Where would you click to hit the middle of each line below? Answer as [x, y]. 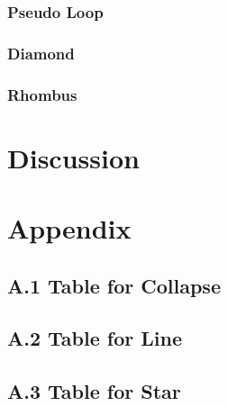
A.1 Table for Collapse [114, 285]
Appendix [69, 228]
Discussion [73, 157]
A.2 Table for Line [95, 338]
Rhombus [42, 94]
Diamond [41, 53]
